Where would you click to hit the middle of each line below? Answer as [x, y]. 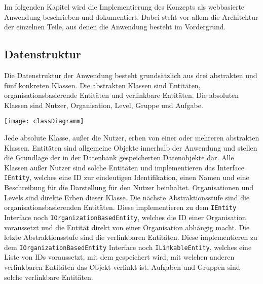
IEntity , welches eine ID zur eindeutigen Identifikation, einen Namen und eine [127, 177]
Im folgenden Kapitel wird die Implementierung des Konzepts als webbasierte [124, 7]
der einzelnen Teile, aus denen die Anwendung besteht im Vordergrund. [115, 27]
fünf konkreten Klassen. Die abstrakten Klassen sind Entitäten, [102, 85]
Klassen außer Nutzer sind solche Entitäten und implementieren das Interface [124, 167]
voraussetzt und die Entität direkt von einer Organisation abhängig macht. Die [127, 227]
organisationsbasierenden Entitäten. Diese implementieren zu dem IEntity [120, 207]
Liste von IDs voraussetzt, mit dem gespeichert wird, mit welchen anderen [119, 257]
